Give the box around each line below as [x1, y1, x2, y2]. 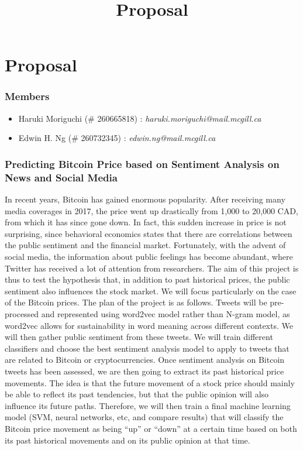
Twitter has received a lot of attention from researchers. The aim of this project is [5, 262, 299, 274]
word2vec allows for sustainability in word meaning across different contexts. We [5, 319, 293, 331]
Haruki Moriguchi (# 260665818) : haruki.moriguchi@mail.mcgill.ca [18, 112, 261, 124]
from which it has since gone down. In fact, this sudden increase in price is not [5, 216, 287, 228]
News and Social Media [5, 170, 118, 184]
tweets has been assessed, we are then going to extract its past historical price [5, 365, 284, 377]
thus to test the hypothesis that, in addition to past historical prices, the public [5, 273, 290, 286]
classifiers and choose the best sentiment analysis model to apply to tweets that [5, 342, 290, 354]
